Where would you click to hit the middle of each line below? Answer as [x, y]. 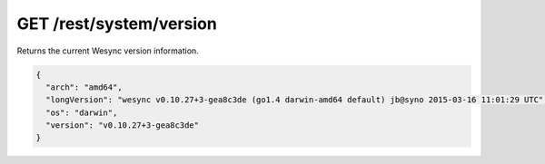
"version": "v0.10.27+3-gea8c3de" [123, 125]
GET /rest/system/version [117, 24]
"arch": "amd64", [84, 87]
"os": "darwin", [82, 112]
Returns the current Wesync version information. [108, 51]
